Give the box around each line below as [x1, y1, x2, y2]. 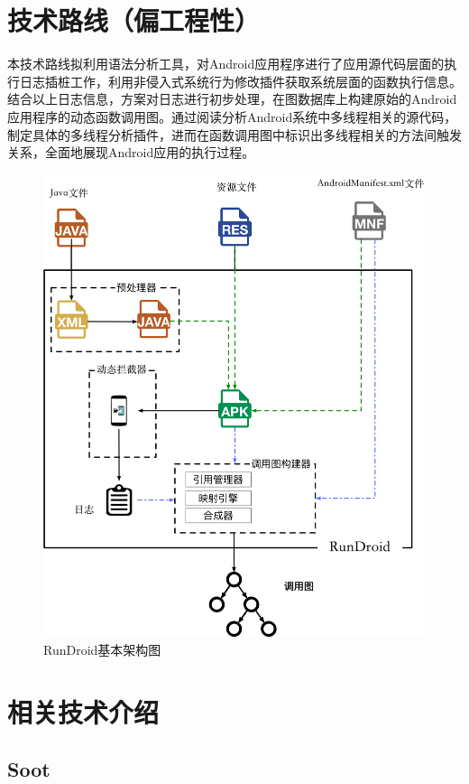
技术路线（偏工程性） [7, 2, 261, 39]
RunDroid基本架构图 [43, 639, 161, 658]
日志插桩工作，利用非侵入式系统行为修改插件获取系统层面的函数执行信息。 [19, 71, 462, 90]
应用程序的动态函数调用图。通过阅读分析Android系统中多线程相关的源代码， [7, 107, 457, 126]
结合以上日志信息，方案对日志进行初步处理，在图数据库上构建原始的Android [7, 89, 457, 108]
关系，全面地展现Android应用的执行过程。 [7, 143, 255, 162]
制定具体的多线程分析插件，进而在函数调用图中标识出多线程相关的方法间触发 [7, 125, 462, 144]
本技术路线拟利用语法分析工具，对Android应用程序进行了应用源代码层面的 [7, 54, 445, 73]
